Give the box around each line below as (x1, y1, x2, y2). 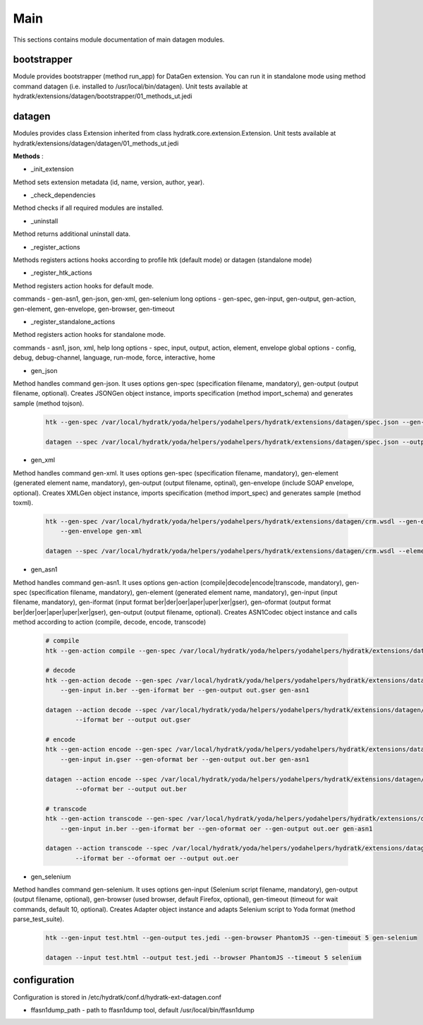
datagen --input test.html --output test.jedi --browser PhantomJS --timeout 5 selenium (45, 954, 362, 962)
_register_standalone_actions (30, 318, 116, 326)
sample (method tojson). (13, 399, 85, 408)
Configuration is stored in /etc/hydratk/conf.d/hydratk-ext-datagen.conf (13, 993, 222, 1001)
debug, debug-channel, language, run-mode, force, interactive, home (13, 353, 216, 362)
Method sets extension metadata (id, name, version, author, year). (13, 177, 204, 186)
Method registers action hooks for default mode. (13, 281, 154, 290)
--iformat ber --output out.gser (75, 716, 191, 724)
